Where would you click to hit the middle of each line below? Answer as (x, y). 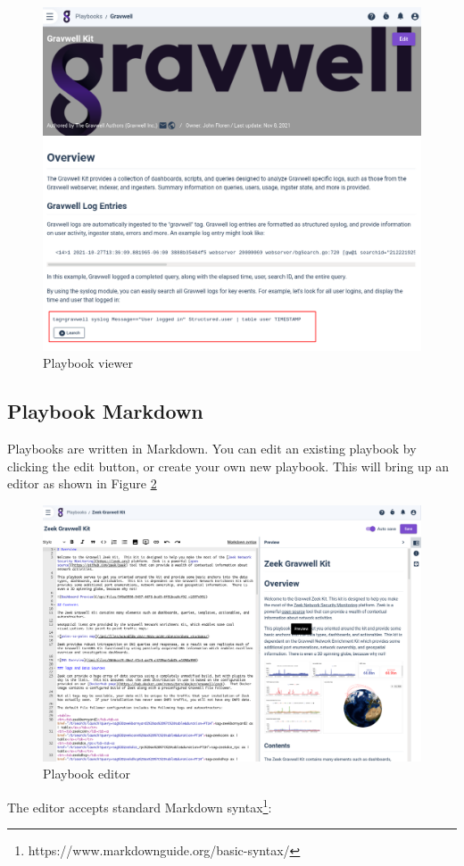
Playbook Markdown (105, 411)
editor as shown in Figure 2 (82, 483)
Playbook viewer (88, 363)
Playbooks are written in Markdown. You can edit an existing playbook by (212, 449)
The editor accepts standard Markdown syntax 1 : (140, 805)
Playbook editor (87, 774)
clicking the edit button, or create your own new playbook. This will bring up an (228, 466)
